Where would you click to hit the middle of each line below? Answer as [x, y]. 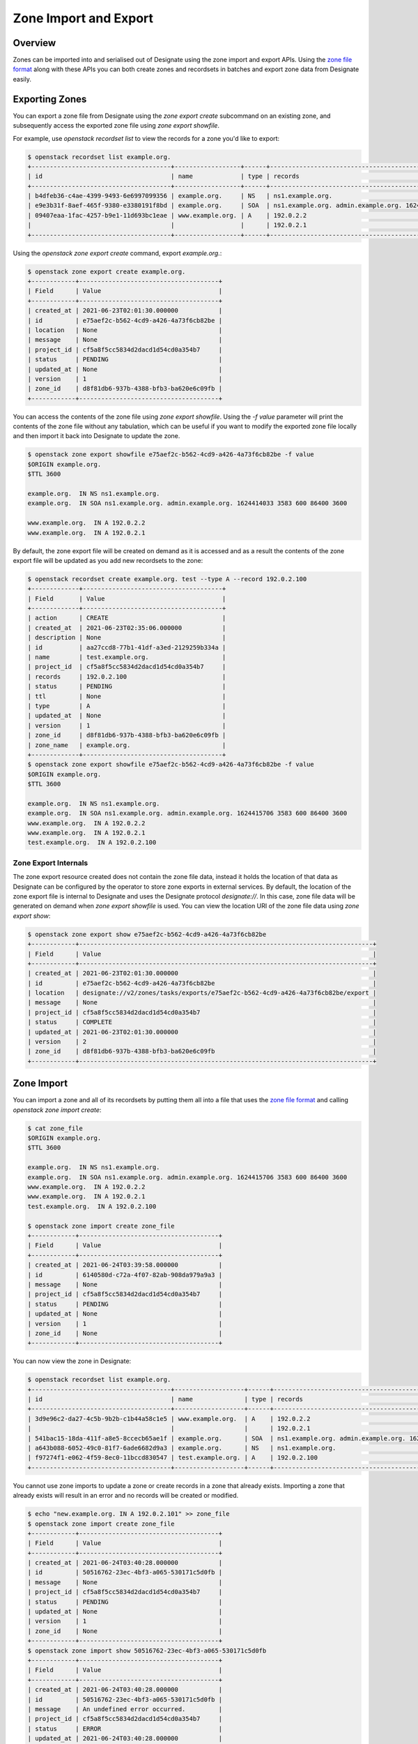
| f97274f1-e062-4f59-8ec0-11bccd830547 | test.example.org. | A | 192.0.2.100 [173, 1458]
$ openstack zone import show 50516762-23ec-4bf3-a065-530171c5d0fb [147, 1651]
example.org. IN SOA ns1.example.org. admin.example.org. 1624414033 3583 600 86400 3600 [187, 503]
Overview [34, 43]
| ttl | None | [127, 696]
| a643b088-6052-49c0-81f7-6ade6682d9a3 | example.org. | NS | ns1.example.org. [182, 1448]
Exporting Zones [50, 99]
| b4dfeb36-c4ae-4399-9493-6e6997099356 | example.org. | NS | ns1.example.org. [180, 196]
